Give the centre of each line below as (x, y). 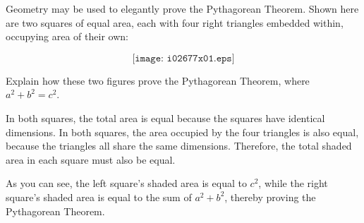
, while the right (293, 183)
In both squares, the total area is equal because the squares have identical (165, 117)
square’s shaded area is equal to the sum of (99, 197)
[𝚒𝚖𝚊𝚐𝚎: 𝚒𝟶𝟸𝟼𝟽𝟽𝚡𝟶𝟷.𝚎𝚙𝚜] (183, 58)
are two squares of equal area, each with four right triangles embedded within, (175, 22)
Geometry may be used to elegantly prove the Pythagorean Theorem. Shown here (182, 8)
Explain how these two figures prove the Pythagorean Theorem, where (158, 80)
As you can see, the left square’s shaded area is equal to (126, 183)
